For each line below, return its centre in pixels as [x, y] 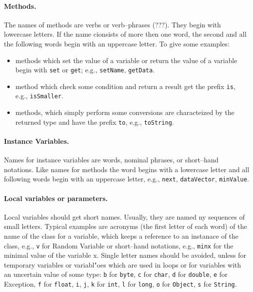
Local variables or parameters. [56, 198]
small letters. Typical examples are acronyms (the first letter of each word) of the [126, 226]
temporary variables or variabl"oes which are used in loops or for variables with [123, 264]
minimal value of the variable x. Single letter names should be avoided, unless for [125, 255]
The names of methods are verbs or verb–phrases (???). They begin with [113, 24]
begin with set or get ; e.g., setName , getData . [85, 70]
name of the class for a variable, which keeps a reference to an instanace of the [121, 236]
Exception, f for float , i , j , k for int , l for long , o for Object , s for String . [120, 284]
